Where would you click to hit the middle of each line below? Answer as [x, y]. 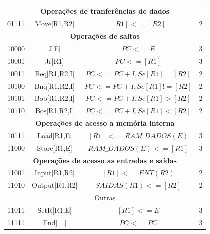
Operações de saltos [105, 36]
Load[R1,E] [55, 135]
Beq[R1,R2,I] [55, 73]
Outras [105, 198]
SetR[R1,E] [55, 210]
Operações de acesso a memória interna [105, 123]
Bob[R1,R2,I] [55, 98]
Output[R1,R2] [55, 185]
